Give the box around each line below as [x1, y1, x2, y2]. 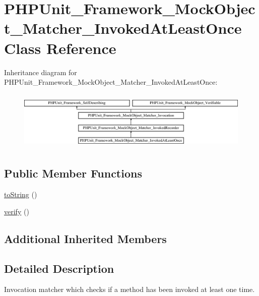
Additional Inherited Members [4, 230, 167, 246]
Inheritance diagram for [4, 67, 77, 77]
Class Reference [4, 37, 116, 58]
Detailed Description [4, 260, 114, 276]
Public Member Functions [4, 165, 142, 181]
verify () [4, 206, 29, 216]
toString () [4, 189, 37, 200]
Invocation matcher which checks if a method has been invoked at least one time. [4, 284, 255, 294]
